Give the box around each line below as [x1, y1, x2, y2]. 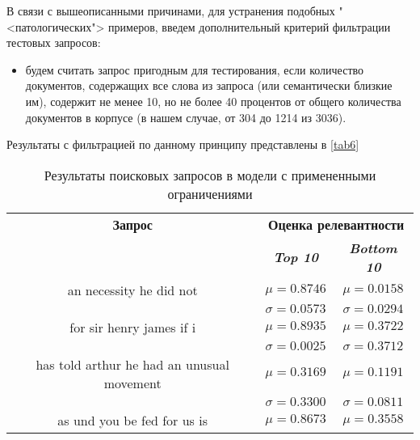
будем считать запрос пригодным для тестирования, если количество [25, 61, 364, 78]
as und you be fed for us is [57, 410, 208, 429]
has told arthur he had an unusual [36, 354, 229, 374]
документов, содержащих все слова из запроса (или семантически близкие [25, 77, 393, 94]
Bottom [349, 238, 397, 257]
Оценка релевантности [268, 214, 405, 234]
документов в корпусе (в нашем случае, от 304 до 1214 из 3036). [25, 108, 346, 125]
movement [103, 373, 162, 392]
